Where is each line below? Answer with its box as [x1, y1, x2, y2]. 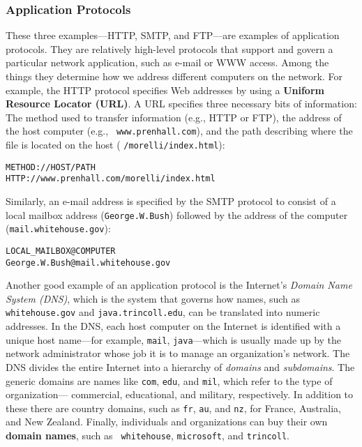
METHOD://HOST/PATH [6, 162, 96, 172]
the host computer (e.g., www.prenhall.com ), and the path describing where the [6, 123, 353, 138]
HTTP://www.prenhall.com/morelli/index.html [6, 174, 216, 184]
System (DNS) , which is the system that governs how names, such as [6, 291, 301, 305]
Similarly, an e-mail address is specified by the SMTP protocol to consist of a [6, 194, 336, 208]
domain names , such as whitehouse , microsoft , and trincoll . [6, 428, 289, 442]
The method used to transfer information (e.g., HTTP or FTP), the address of [6, 109, 342, 124]
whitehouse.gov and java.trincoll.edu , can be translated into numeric [6, 305, 320, 319]
